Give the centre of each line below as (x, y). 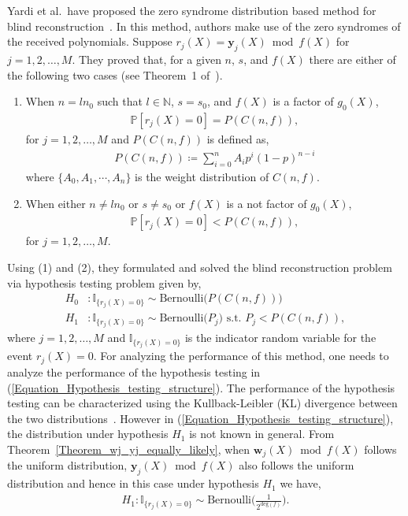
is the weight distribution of (202, 176)
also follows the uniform (297, 465)
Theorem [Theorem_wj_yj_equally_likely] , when (129, 449)
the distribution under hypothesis (88, 434)
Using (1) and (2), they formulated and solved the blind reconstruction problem (200, 267)
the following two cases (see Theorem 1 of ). (115, 74)
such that (120, 101)
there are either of (352, 59)
